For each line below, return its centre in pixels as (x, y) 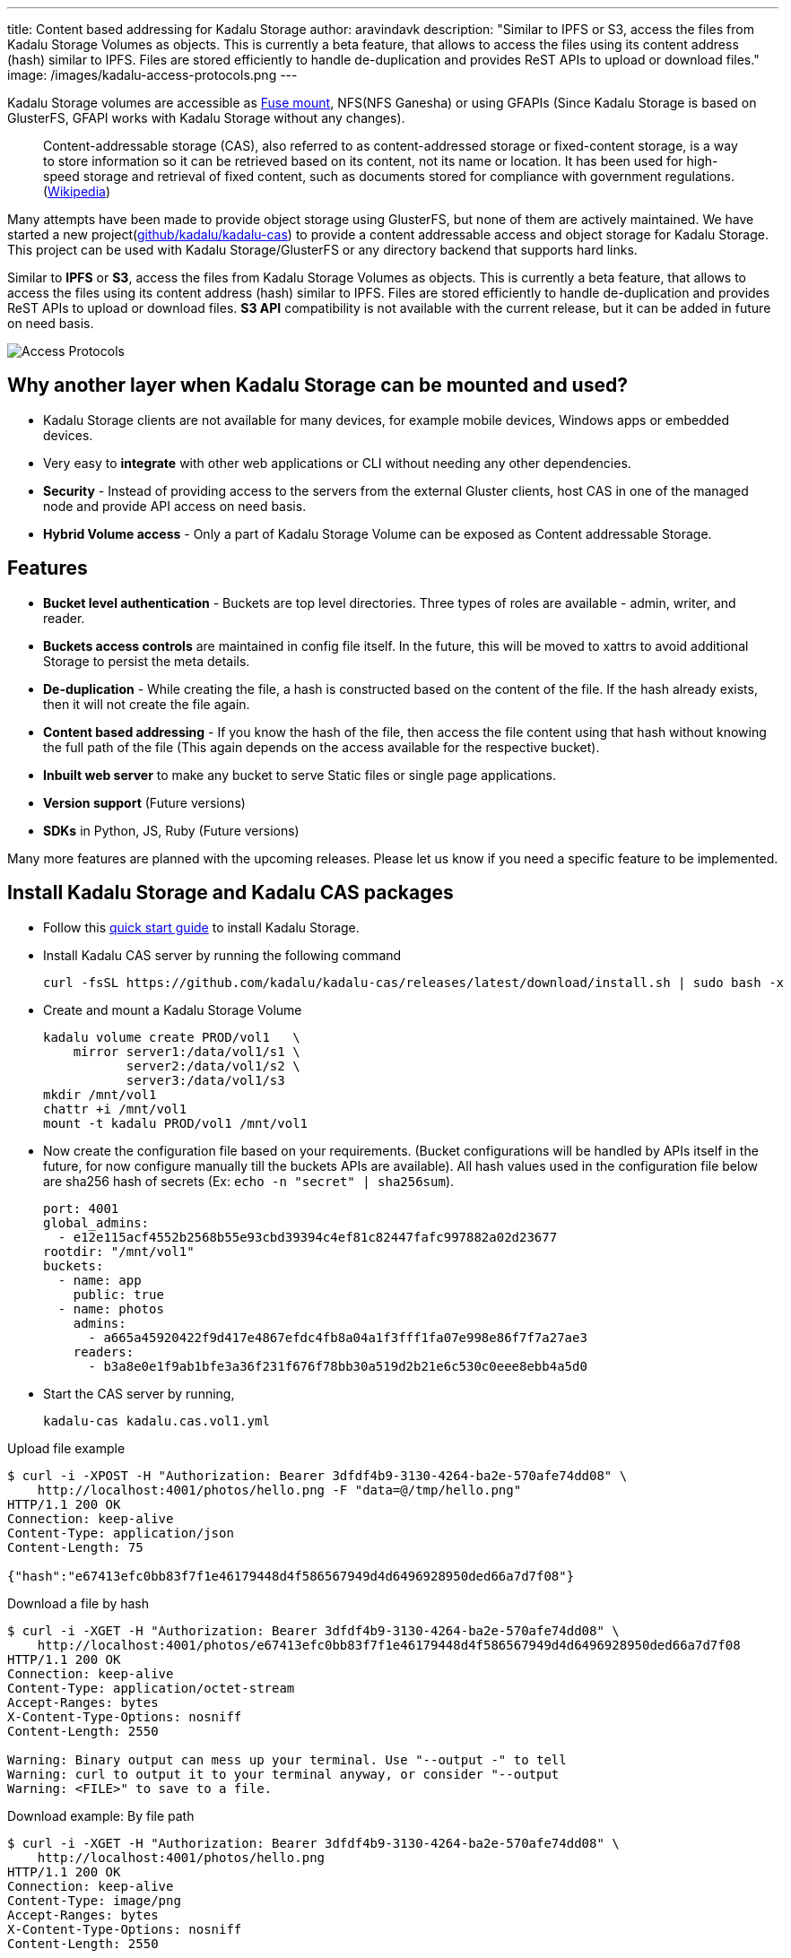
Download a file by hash (78, 1603)
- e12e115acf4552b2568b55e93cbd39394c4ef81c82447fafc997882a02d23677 (308, 1237)
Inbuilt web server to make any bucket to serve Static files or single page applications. (300, 775)
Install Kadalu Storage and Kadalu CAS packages (230, 893)
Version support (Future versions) (144, 802)
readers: (104, 1352)
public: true (118, 1294)
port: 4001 (81, 1208)
